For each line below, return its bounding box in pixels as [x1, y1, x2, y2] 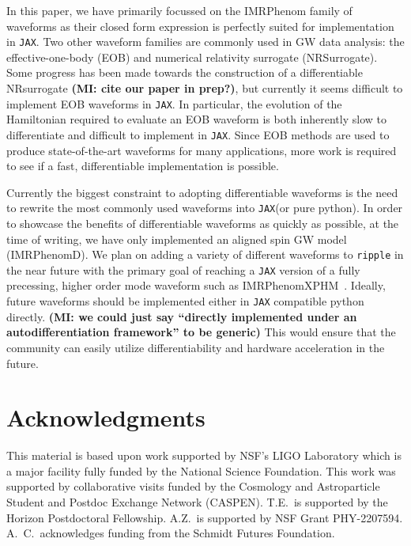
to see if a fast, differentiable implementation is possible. [6, 157, 279, 174]
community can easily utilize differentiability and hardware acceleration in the [6, 339, 385, 355]
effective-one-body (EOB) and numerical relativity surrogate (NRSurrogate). [6, 48, 378, 65]
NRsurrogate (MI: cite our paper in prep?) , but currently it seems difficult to [6, 80, 403, 97]
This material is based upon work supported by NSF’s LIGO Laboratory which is [6, 447, 402, 464]
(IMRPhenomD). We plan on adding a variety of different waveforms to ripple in [6, 246, 404, 263]
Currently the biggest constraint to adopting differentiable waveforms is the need [6, 184, 398, 200]
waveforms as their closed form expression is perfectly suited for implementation [6, 17, 394, 34]
